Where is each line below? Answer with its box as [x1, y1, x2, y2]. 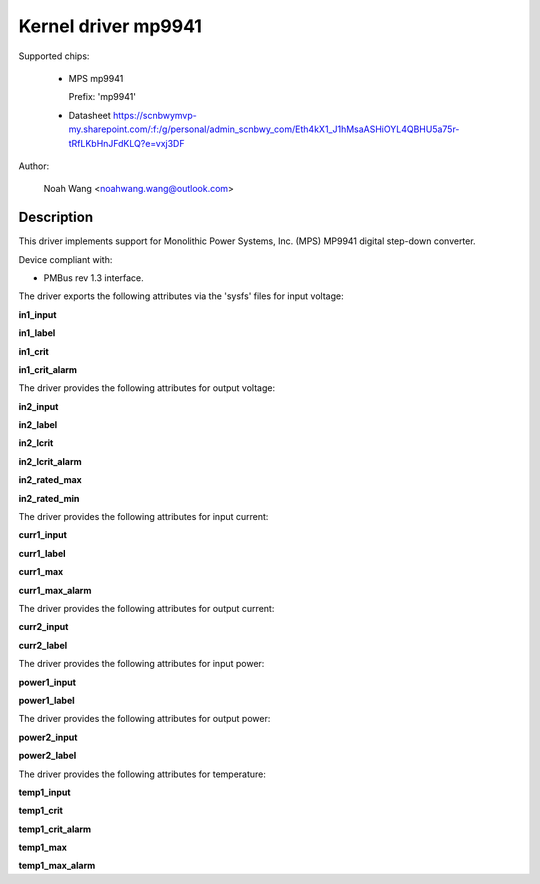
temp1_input [18, 786, 71, 798]
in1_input [18, 308, 57, 320]
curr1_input [18, 529, 67, 541]
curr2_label [18, 639, 68, 651]
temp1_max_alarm [18, 860, 96, 872]
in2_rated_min [18, 492, 80, 504]
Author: [18, 160, 50, 172]
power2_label [18, 750, 77, 762]
